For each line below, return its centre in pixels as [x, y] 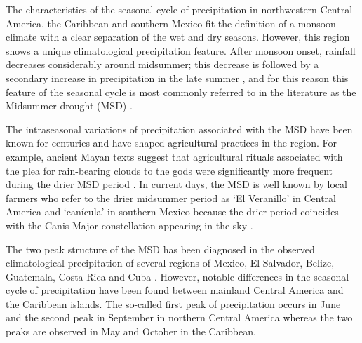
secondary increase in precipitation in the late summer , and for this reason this [177, 78]
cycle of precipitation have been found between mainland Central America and [175, 290]
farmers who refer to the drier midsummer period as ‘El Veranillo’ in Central [171, 197]
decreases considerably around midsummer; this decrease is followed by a [162, 64]
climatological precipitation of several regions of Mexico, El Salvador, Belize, [170, 263]
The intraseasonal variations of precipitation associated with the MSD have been [179, 129]
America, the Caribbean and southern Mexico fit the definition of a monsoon [171, 23]
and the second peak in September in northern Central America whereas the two [179, 317]
